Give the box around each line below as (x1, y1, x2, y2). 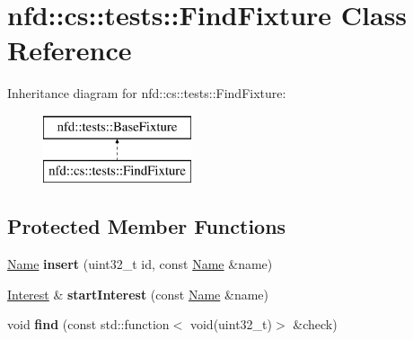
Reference (7, 31, 132, 68)
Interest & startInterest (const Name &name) (7, 284, 268, 303)
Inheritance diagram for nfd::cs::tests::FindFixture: (7, 84, 286, 103)
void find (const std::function (7, 315, 170, 334)
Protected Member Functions (7, 212, 286, 240)
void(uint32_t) (189, 315, 272, 334)
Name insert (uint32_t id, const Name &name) (7, 255, 273, 273)
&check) (293, 315, 338, 334)
